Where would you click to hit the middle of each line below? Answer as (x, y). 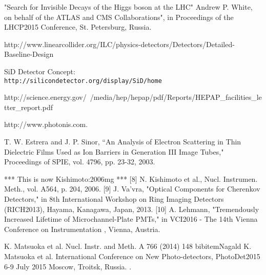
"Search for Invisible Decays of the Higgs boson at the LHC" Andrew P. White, (128, 7)
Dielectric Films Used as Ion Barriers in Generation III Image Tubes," (114, 151)
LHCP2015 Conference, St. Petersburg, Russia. (78, 27)
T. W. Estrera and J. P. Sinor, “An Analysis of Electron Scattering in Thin (123, 141)
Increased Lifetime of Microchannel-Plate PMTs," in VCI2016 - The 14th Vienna (131, 219)
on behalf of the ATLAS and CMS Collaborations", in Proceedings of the (119, 17)
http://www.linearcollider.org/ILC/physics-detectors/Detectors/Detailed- (119, 44)
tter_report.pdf (29, 107)
